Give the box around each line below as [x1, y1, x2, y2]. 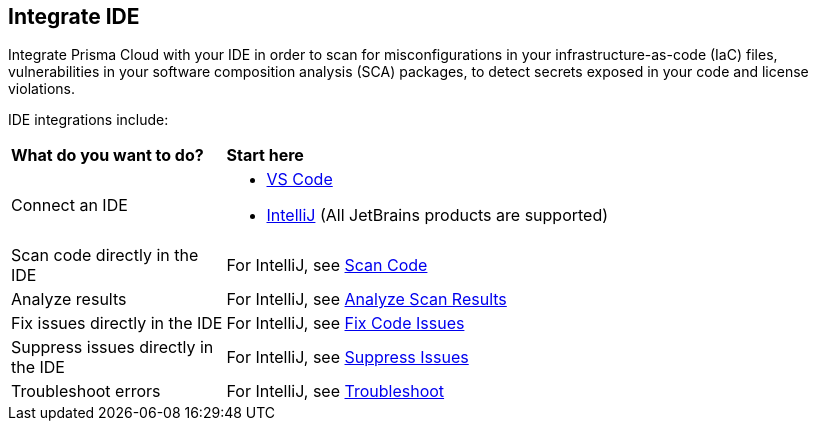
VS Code [266, 169, 333, 190]
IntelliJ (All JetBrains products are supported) [266, 205, 609, 226]
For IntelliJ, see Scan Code [226, 255, 428, 276]
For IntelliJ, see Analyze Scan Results [226, 289, 507, 310]
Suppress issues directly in [11, 337, 214, 358]
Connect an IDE [11, 195, 128, 216]
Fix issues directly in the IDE [11, 313, 223, 334]
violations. [8, 80, 75, 98]
